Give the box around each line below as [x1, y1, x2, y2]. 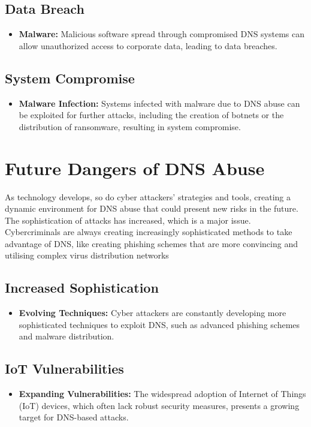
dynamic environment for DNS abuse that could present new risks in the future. [5, 202, 298, 215]
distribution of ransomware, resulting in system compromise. [19, 120, 241, 133]
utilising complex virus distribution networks [5, 249, 169, 261]
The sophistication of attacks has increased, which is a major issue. [5, 213, 251, 226]
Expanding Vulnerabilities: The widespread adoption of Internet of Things [19, 387, 306, 400]
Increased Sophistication [5, 278, 159, 297]
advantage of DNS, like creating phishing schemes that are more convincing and [5, 237, 298, 249]
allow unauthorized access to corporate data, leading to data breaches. [19, 39, 277, 52]
